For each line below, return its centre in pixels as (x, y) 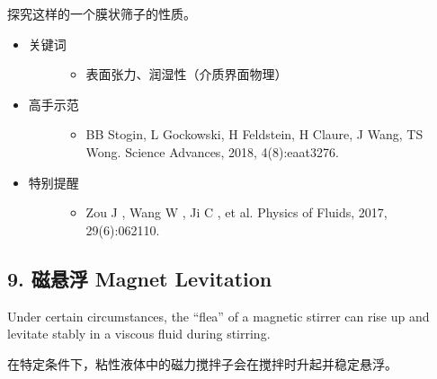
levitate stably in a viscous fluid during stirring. (139, 334)
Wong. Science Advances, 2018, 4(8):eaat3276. (212, 151)
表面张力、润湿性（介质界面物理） (187, 74)
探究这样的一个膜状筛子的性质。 (102, 13)
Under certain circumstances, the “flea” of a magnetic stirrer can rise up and (218, 316)
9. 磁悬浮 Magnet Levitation (140, 278)
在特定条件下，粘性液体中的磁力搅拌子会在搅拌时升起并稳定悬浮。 (202, 363)
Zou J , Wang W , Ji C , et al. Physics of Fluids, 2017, (236, 212)
